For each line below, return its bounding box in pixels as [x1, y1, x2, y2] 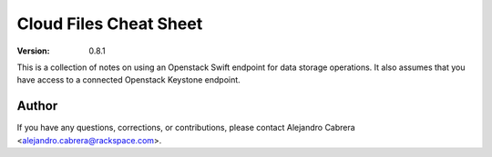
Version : [16, 45, 50, 56]
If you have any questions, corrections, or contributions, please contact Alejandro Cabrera [16, 123, 355, 133]
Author [16, 98, 58, 113]
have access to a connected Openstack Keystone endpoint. [16, 74, 241, 85]
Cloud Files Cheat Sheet [16, 14, 203, 34]
